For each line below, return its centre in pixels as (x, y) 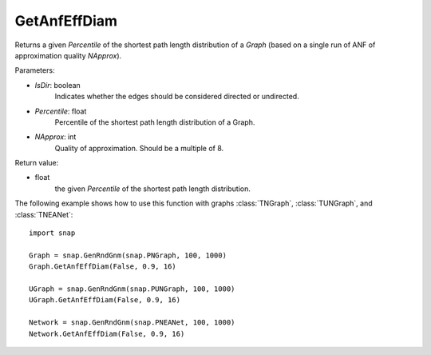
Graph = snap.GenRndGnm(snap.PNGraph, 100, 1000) (128, 255)
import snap (52, 233)
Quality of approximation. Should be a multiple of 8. (139, 148)
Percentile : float (61, 111)
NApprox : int (55, 137)
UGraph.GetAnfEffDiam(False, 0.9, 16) (105, 300)
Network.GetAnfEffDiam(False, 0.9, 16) (107, 333)
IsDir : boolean (58, 85)
